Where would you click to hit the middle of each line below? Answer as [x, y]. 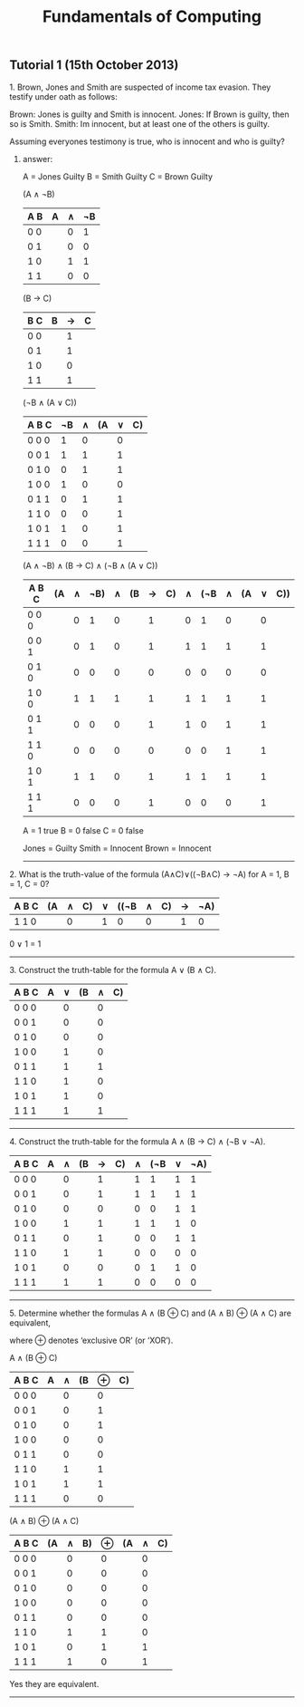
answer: [37, 159]
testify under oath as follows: [63, 96]
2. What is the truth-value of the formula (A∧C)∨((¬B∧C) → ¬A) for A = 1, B [149, 874]
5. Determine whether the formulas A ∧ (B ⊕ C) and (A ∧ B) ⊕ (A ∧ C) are [151, 1313]
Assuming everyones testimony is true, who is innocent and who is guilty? [147, 141]
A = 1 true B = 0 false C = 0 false [83, 830]
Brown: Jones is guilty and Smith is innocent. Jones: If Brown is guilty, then [149, 114]
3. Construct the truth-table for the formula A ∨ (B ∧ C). [113, 969]
